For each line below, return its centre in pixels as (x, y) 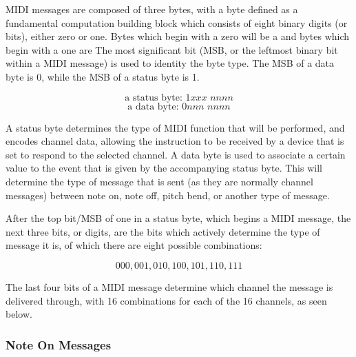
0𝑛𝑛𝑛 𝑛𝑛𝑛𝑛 (206, 106)
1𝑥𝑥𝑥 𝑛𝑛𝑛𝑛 (209, 98)
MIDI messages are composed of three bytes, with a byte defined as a (152, 9)
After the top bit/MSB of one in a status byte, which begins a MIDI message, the (178, 218)
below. (19, 314)
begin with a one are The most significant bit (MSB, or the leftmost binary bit (172, 49)
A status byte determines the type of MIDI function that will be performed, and (175, 127)
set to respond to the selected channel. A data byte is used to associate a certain (176, 154)
